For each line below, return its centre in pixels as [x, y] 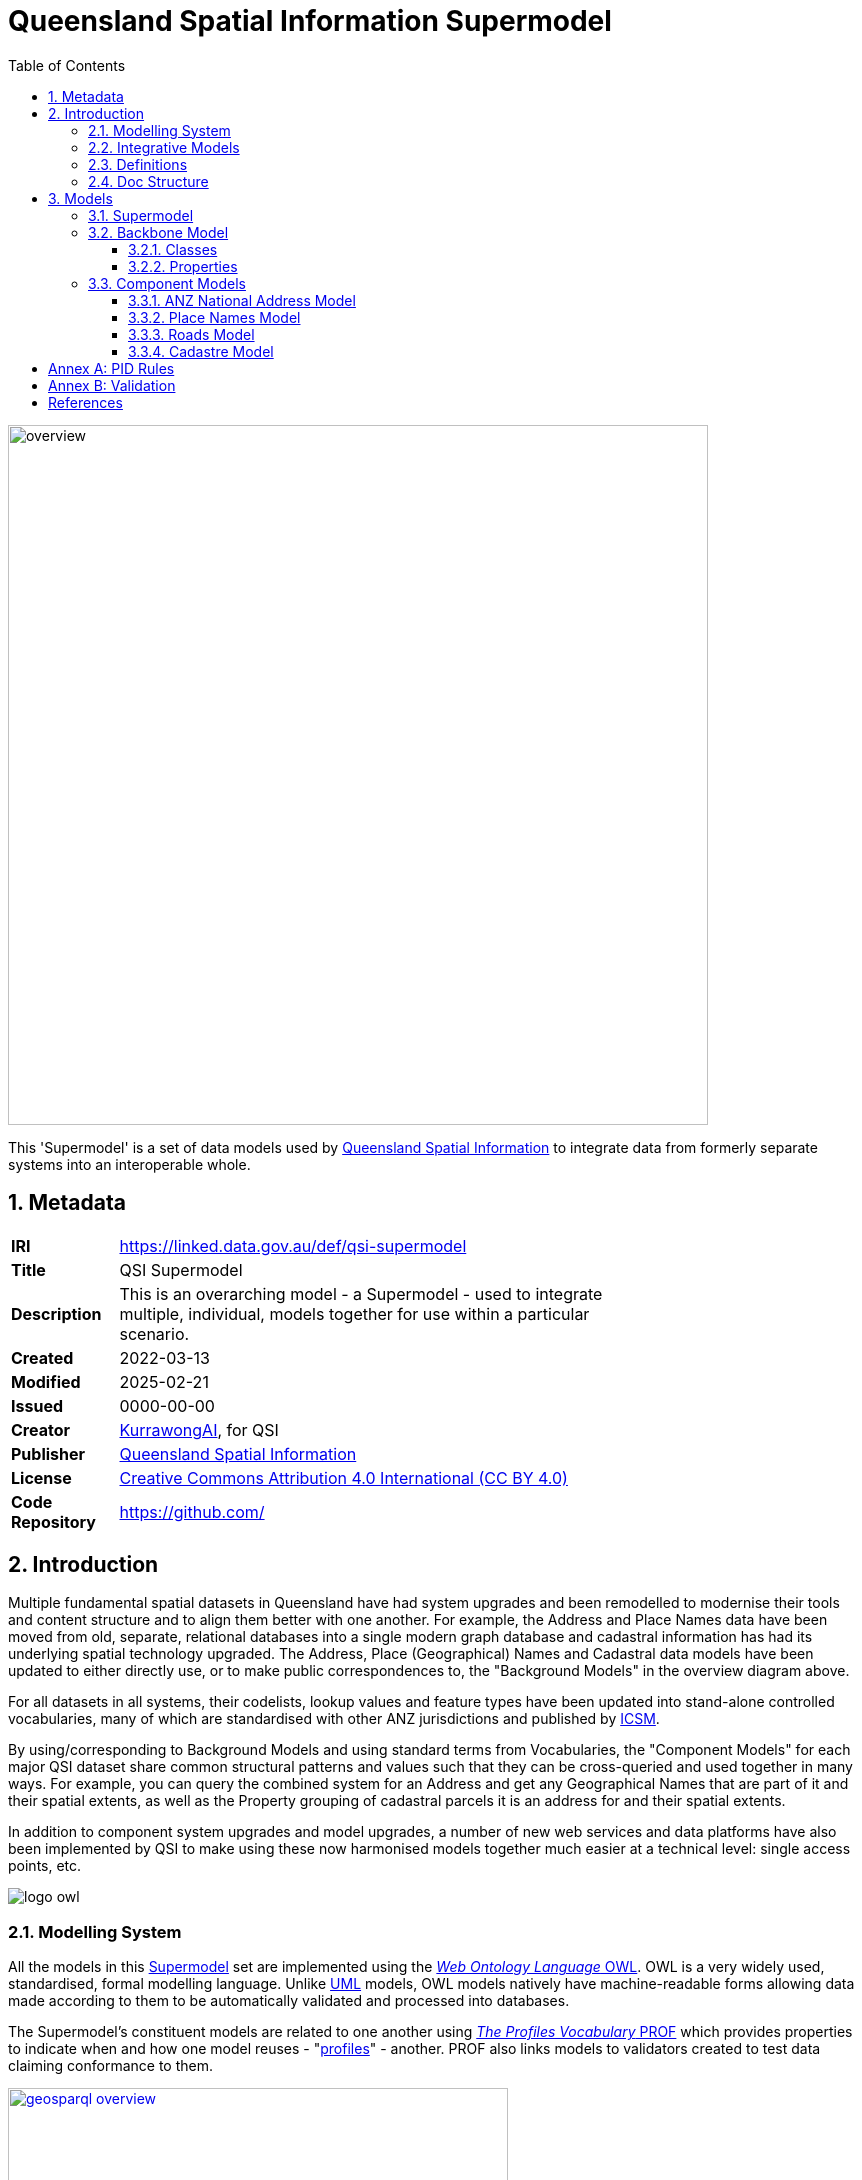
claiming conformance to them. [110, 2066]
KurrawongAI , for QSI [199, 1429]
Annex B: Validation [112, 385]
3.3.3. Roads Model [191, 334]
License [41, 1477]
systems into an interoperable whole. [129, 1164]
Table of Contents [67, 65]
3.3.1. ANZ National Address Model [242, 300]
